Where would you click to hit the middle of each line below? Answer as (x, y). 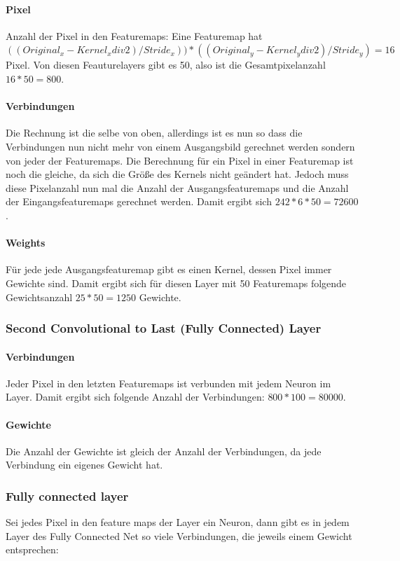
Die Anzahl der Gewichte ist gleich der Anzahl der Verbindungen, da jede (164, 451)
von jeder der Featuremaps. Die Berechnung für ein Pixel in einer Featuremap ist (180, 160)
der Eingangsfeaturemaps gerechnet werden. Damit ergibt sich (139, 201)
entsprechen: (32, 549)
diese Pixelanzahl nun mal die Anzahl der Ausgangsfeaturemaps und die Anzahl (177, 187)
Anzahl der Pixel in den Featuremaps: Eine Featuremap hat (134, 35)
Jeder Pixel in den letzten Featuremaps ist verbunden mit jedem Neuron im (168, 383)
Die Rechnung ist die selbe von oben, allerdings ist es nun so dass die (154, 133)
